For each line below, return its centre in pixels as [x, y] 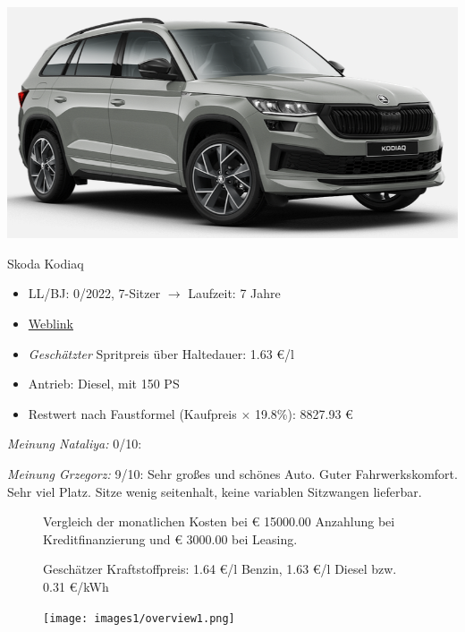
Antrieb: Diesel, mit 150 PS [104, 384]
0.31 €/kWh [76, 586]
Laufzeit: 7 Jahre [234, 293]
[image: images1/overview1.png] [139, 618]
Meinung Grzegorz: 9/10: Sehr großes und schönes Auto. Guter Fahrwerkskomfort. [232, 473]
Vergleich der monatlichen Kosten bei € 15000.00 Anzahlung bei [219, 521]
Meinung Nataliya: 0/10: [75, 444]
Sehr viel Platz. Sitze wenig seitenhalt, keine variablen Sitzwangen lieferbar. [215, 491]
